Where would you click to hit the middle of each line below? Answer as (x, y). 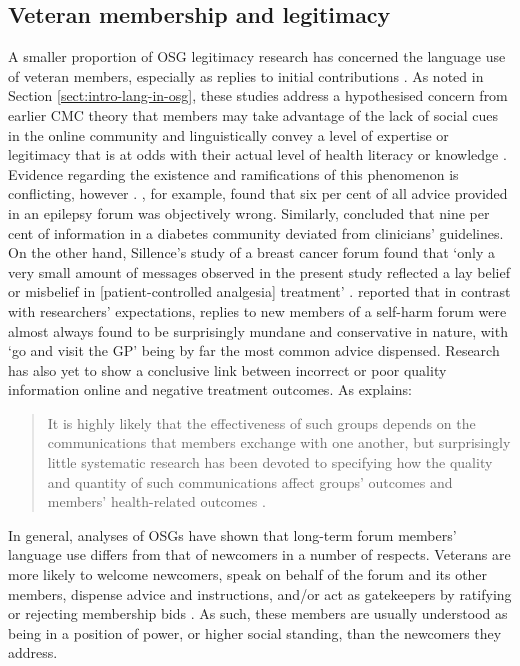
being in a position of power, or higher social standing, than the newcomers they (255, 632)
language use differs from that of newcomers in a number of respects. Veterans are (259, 554)
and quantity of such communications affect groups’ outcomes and (250, 481)
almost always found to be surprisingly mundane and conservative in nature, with (258, 330)
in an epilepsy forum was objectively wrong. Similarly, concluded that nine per (249, 212)
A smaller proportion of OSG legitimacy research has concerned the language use (257, 56)
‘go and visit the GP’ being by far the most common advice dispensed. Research (254, 350)
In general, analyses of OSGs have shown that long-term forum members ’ (232, 534)
